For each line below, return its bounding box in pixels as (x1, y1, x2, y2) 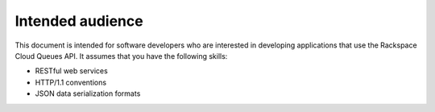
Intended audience (14, 12, 144, 30)
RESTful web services (35, 66, 108, 76)
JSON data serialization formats (35, 89, 141, 98)
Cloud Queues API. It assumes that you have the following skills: (14, 51, 228, 60)
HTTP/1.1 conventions (35, 77, 107, 87)
